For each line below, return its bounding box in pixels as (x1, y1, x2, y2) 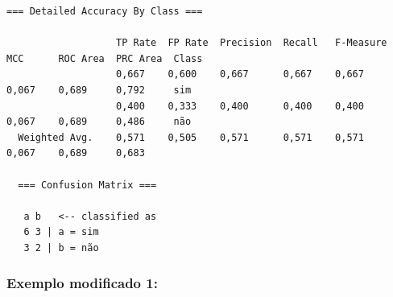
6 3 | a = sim (23, 226, 99, 238)
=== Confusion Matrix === (18, 179, 157, 191)
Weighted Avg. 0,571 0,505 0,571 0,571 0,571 (18, 131, 364, 143)
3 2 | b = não (23, 241, 99, 254)
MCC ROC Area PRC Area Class (6, 52, 203, 64)
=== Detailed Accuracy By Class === (6, 6, 203, 17)
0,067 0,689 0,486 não (6, 116, 192, 128)
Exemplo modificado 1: (6, 273, 158, 293)
